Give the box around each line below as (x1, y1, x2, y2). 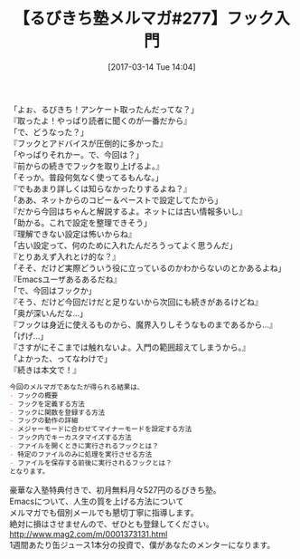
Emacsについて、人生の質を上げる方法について (9, 496, 184, 506)
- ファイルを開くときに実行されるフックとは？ (9, 441, 160, 451)
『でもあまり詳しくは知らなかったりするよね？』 (9, 183, 192, 194)
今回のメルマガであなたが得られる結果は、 (9, 382, 145, 391)
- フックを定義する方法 (9, 400, 86, 409)
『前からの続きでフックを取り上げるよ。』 (9, 160, 164, 171)
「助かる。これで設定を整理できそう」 (9, 217, 152, 227)
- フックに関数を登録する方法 (9, 408, 106, 417)
